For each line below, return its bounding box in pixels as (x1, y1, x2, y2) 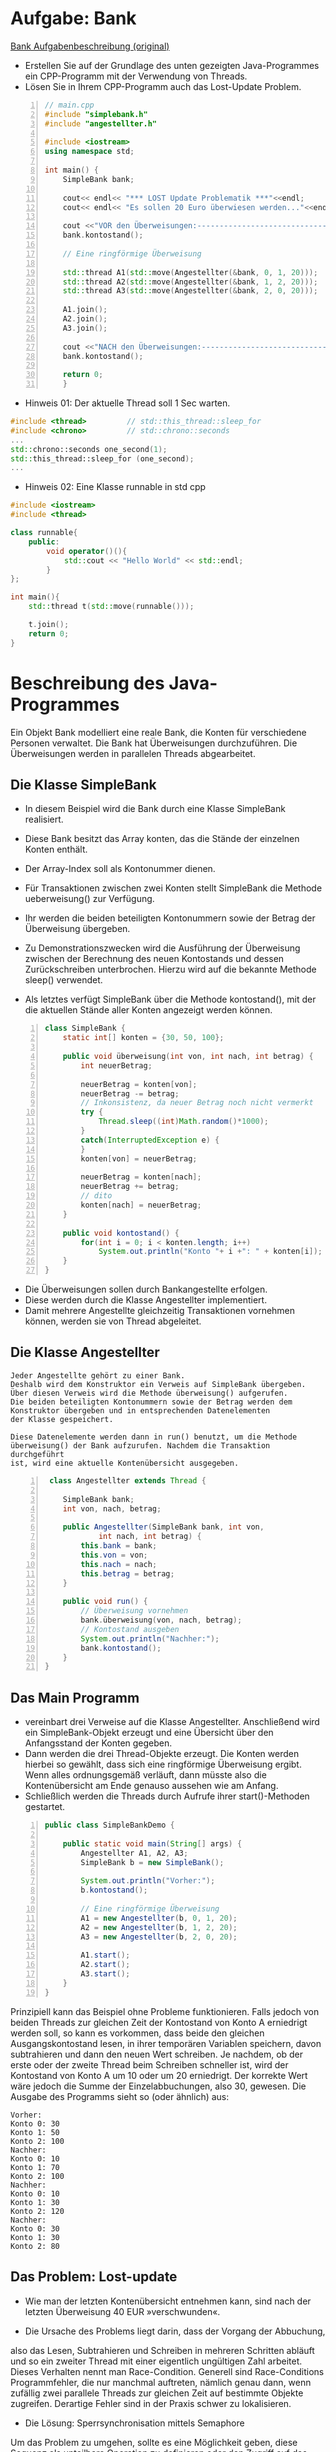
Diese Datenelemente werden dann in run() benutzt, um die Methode (10, 1432, 298, 1442)
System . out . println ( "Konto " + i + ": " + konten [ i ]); (98, 1247, 323, 1257)
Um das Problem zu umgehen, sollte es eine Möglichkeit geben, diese (10, 2436, 298, 2448)
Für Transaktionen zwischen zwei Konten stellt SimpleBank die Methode (24, 882, 323, 894)
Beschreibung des (10, 672, 165, 694)
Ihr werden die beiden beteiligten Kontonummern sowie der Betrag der (24, 912, 316, 924)
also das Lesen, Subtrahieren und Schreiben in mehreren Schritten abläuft (10, 2344, 315, 2356)
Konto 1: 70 (10, 2162, 60, 2172)
